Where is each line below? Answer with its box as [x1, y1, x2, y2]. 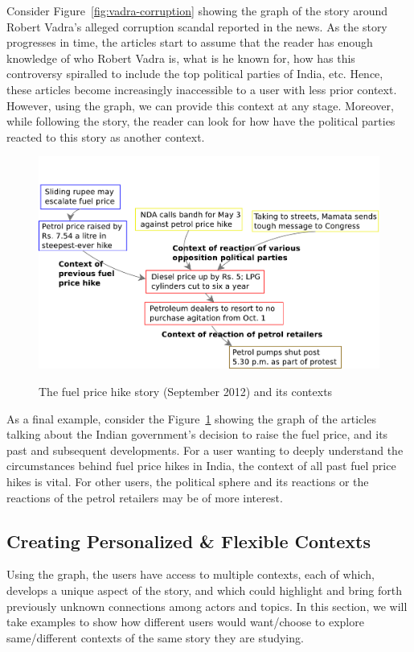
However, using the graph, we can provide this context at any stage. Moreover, [6, 97, 394, 113]
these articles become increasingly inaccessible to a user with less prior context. [6, 80, 397, 97]
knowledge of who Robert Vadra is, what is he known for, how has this [6, 49, 355, 66]
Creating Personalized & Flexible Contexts [6, 528, 371, 553]
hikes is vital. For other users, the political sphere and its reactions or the [6, 472, 369, 489]
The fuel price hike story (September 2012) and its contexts [39, 382, 333, 399]
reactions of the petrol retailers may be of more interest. [6, 489, 283, 506]
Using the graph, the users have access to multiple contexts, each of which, [6, 566, 375, 583]
